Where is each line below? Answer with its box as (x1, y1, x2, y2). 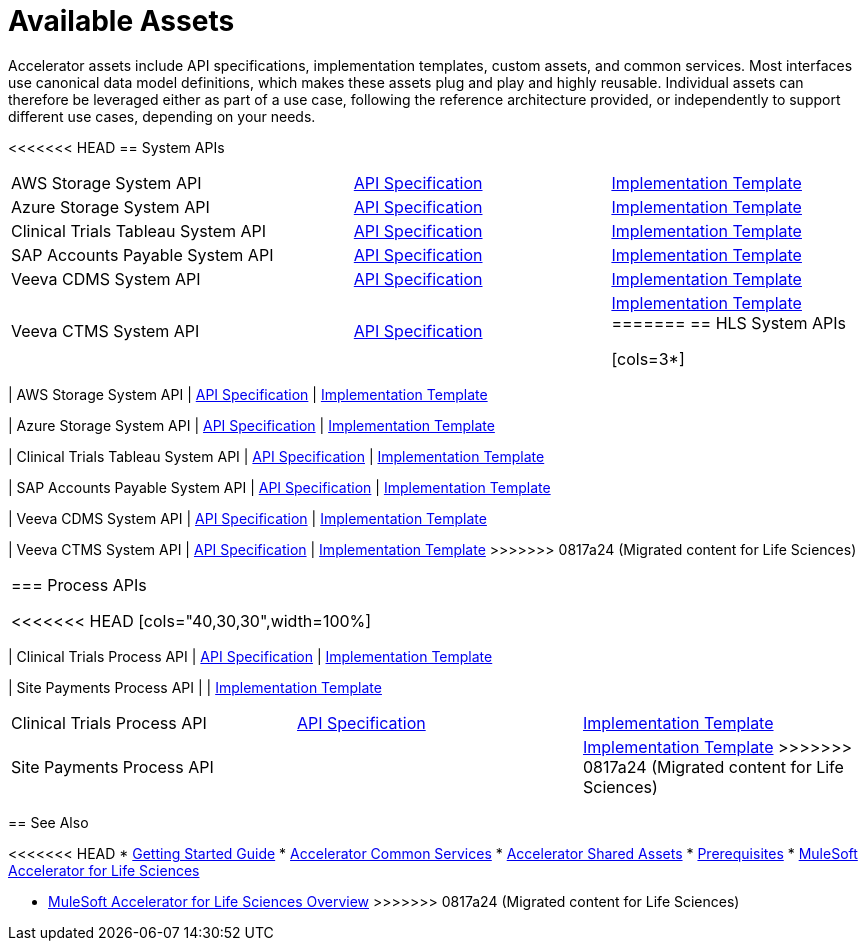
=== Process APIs (11, 574, 147, 595)
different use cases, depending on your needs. (8, 107, 316, 125)
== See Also (8, 813, 89, 831)
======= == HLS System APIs (611, 312, 846, 333)
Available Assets (8, 4, 235, 38)
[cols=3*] (611, 348, 685, 369)
